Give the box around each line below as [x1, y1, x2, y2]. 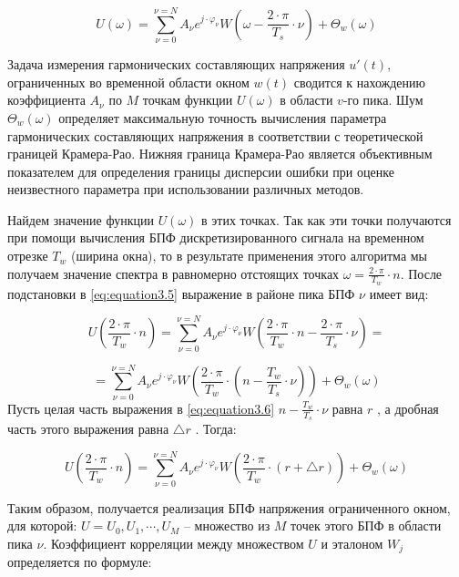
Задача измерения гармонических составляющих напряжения [7, 55, 345, 74]
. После [400, 263, 443, 283]
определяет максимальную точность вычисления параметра [58, 108, 387, 127]
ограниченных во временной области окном [7, 72, 250, 91]
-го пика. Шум [342, 90, 423, 109]
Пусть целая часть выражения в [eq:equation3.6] [7, 398, 275, 417]
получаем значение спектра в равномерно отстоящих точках [7, 263, 340, 283]
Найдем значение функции [7, 210, 154, 229]
